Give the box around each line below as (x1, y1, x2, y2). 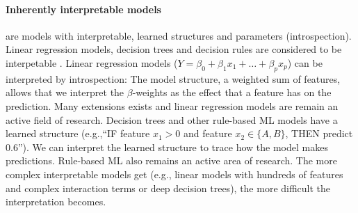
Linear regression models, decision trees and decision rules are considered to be (6, 42, 342, 56)
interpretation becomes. (6, 194, 106, 209)
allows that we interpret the (6, 85, 124, 100)
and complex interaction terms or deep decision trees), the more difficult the (6, 180, 331, 195)
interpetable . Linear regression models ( (6, 55, 178, 70)
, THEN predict (285, 126, 353, 141)
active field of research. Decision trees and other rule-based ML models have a (6, 112, 338, 127)
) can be (287, 55, 323, 70)
